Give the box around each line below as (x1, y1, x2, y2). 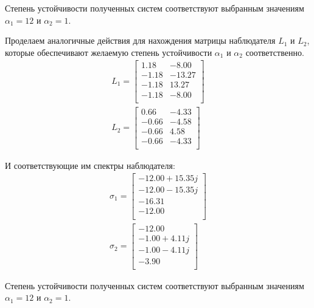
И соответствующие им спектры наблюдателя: (5, 159, 175, 171)
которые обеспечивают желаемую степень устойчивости (5, 46, 212, 58)
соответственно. (245, 46, 304, 58)
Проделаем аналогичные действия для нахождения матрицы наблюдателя (5, 34, 276, 47)
